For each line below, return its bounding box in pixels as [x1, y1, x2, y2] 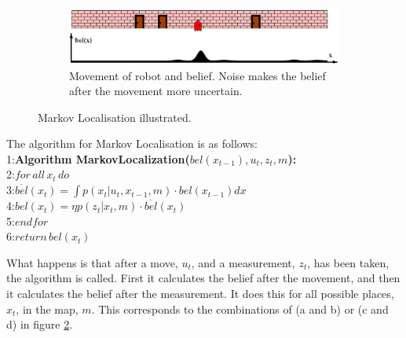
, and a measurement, [191, 254, 295, 270]
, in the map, [16, 300, 79, 317]
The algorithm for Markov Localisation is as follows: [6, 135, 258, 152]
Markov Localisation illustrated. [38, 108, 192, 125]
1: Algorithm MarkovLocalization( [6, 150, 190, 167]
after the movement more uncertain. [69, 83, 243, 99]
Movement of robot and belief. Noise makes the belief [69, 67, 326, 83]
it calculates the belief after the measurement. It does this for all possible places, [6, 285, 394, 302]
